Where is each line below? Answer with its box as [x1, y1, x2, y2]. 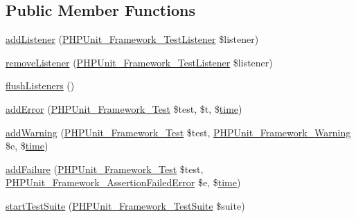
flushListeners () [6, 78, 75, 93]
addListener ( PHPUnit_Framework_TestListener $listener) [6, 32, 259, 46]
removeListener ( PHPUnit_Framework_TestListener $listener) [6, 55, 273, 69]
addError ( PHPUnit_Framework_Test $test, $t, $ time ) [6, 101, 242, 116]
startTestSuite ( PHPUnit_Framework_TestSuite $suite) [6, 198, 245, 212]
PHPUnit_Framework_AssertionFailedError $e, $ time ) [6, 175, 241, 190]
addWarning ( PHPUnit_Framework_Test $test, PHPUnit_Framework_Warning [6, 125, 351, 139]
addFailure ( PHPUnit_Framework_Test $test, [6, 161, 204, 176]
